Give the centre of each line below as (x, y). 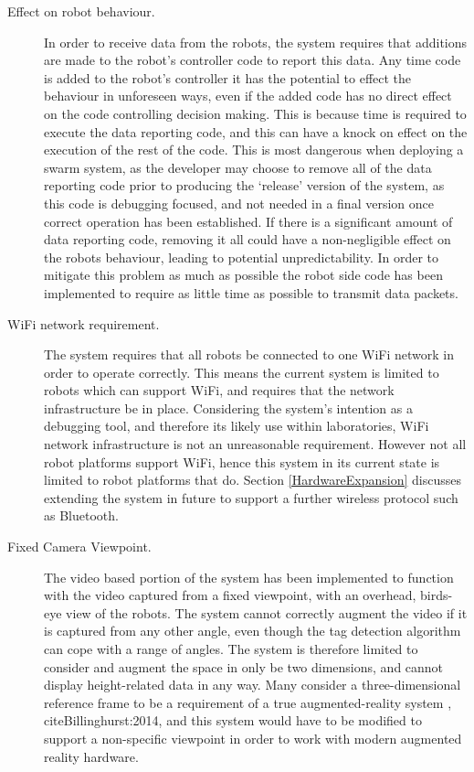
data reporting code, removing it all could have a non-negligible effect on (248, 239)
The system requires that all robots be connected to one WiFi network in (249, 354)
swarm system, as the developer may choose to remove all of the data (238, 167)
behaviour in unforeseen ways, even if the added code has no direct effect (248, 96)
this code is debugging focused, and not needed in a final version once (239, 203)
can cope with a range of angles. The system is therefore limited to (231, 649)
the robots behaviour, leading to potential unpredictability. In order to (242, 257)
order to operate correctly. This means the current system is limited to (242, 372)
